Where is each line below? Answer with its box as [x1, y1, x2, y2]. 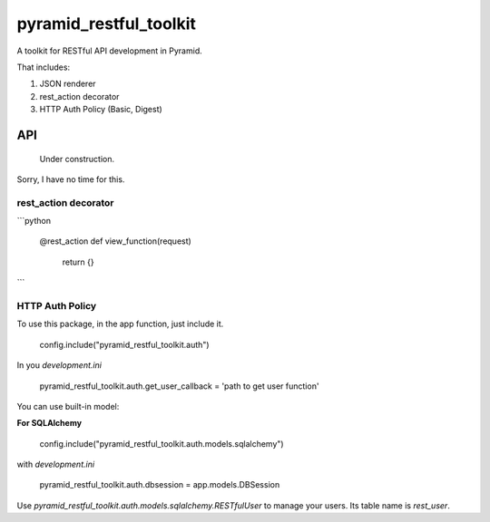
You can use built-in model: [16, 401, 120, 411]
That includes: [16, 62, 71, 72]
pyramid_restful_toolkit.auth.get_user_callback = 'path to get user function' [39, 381, 319, 391]
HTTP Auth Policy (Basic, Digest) [39, 104, 162, 115]
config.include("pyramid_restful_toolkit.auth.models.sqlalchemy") [39, 438, 285, 449]
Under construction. [39, 153, 115, 164]
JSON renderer [39, 78, 96, 90]
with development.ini [16, 459, 95, 470]
